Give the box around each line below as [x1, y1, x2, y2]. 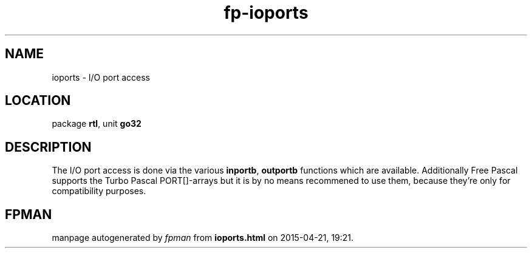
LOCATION [5, 93, 71, 109]
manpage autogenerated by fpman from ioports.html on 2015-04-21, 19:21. [52, 232, 354, 243]
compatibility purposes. [52, 186, 146, 197]
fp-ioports [223, 2, 309, 23]
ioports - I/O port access [52, 72, 150, 83]
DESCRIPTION [5, 139, 92, 155]
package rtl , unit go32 [52, 118, 142, 129]
